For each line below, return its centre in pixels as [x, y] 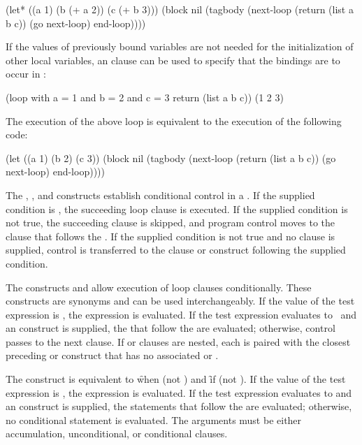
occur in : [26, 74]
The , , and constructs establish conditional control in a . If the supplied [160, 195]
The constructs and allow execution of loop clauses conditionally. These [159, 287]
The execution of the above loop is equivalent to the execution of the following [174, 121]
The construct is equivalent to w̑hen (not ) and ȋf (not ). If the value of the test [176, 379]
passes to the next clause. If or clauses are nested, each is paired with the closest [178, 341]
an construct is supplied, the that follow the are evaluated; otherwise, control [171, 328]
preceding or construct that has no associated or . [112, 355]
